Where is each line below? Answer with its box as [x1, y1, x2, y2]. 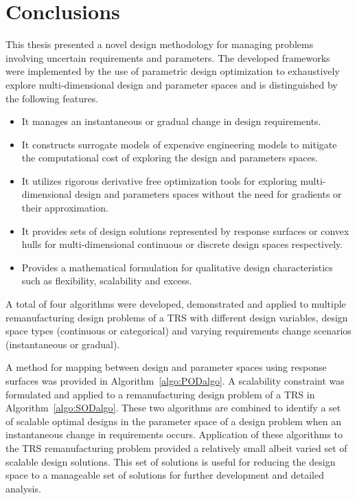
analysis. [5, 481, 41, 495]
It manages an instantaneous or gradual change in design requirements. [21, 114, 321, 128]
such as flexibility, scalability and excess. [21, 273, 192, 288]
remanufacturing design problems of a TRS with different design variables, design [5, 310, 348, 324]
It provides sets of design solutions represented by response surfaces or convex [21, 223, 349, 238]
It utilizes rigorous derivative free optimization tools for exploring [21, 173, 297, 187]
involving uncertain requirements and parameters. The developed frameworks [5, 50, 330, 65]
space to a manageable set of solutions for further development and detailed [5, 468, 324, 482]
